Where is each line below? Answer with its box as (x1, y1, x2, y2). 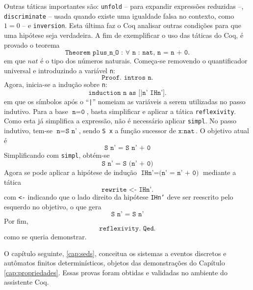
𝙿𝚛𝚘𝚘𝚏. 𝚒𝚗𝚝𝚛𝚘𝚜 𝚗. (101, 74, 153, 82)
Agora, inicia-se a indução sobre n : (4, 79, 107, 89)
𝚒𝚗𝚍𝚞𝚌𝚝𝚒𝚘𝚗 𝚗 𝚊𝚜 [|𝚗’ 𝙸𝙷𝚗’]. (88, 89, 167, 97)
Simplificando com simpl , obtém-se (4, 150, 110, 160)
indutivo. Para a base (4, 106, 68, 116)
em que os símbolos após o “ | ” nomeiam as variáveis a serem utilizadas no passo (4, 96, 246, 107)
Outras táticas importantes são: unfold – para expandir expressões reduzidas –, (4, 1, 244, 11)
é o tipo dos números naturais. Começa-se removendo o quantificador (40, 56, 248, 66)
